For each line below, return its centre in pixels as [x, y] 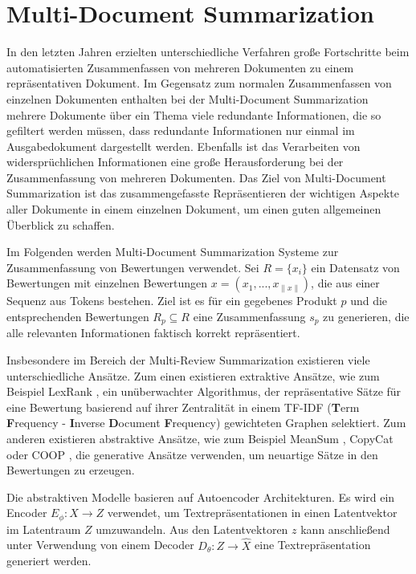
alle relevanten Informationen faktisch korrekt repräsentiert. [153, 333]
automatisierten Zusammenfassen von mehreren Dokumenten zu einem [180, 67]
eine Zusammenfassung [249, 317]
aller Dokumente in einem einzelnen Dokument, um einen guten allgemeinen [194, 209]
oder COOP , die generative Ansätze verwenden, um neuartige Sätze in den [192, 454]
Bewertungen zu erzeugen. [71, 470]
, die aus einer [345, 283]
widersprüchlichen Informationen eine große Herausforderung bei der [175, 162]
